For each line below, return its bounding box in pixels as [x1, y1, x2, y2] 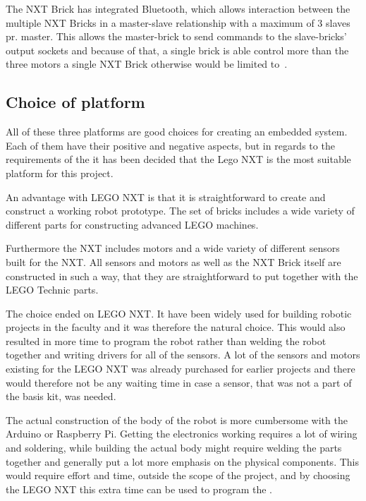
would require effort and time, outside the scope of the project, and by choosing [6, 468, 350, 483]
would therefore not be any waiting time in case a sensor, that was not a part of [6, 375, 352, 390]
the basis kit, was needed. [6, 389, 116, 404]
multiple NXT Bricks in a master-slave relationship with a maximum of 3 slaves [6, 15, 350, 30]
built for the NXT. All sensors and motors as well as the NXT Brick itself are [6, 254, 341, 269]
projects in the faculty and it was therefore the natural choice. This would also [6, 320, 346, 334]
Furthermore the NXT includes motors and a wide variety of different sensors [6, 241, 340, 255]
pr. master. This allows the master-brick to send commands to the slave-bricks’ [6, 29, 347, 44]
